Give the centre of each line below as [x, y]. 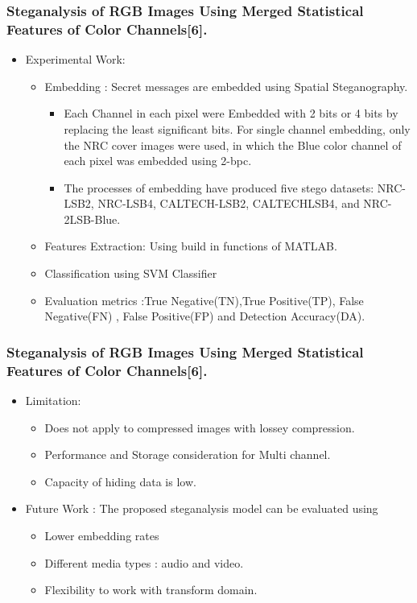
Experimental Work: [75, 59]
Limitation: [53, 400]
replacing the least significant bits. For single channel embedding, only [237, 128]
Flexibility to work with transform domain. [151, 590]
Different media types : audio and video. [144, 562]
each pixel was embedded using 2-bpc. [158, 161]
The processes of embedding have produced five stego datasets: [219, 187]
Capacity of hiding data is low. [120, 481]
